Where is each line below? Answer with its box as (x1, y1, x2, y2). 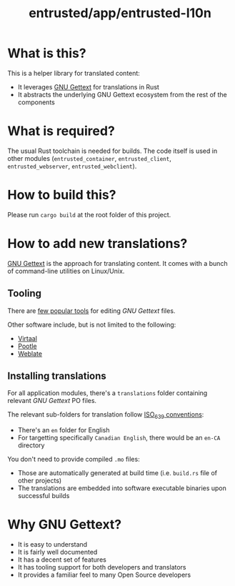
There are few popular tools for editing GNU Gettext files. (7, 306, 176, 315)
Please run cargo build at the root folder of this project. (7, 210, 171, 219)
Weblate (17, 349, 43, 358)
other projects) (17, 477, 62, 485)
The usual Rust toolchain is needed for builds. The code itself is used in (7, 146, 218, 155)
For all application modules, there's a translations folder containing (7, 389, 208, 397)
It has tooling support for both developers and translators (17, 563, 187, 572)
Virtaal (17, 334, 38, 342)
